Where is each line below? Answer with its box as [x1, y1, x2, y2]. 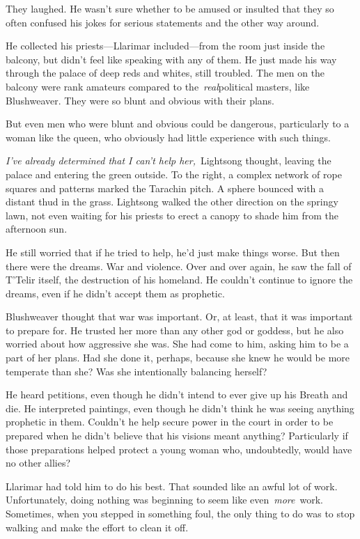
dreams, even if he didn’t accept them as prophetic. [6, 286, 225, 300]
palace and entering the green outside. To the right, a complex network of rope [6, 166, 342, 181]
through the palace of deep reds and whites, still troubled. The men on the [6, 65, 325, 80]
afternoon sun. [6, 221, 68, 236]
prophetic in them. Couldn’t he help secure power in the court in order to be [6, 414, 334, 429]
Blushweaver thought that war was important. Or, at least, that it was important [6, 309, 353, 324]
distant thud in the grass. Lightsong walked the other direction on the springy [6, 194, 338, 209]
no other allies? [6, 455, 71, 470]
